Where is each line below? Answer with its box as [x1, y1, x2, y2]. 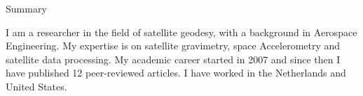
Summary [6, 1, 47, 15]
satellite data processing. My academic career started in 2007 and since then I [6, 51, 341, 66]
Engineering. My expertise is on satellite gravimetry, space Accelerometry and [6, 38, 341, 53]
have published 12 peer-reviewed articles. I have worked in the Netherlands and [6, 65, 346, 80]
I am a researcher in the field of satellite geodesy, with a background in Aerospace [6, 24, 357, 39]
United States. [6, 79, 67, 93]
